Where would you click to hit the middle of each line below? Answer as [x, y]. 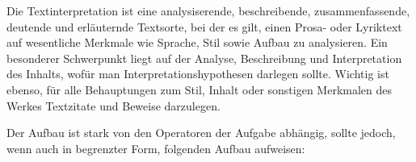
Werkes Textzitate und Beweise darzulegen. [113, 105]
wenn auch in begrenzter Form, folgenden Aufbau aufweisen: [156, 148]
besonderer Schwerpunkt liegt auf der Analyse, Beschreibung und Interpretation [204, 58]
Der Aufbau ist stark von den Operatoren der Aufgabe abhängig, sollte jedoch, [201, 133]
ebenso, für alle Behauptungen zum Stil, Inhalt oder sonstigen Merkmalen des [200, 89]
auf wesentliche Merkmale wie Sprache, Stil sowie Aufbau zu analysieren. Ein [197, 42]
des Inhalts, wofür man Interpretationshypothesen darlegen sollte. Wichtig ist [198, 74]
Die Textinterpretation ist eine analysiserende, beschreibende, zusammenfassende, [208, 10]
